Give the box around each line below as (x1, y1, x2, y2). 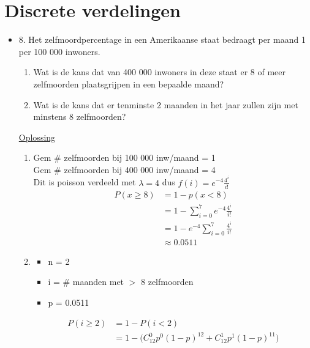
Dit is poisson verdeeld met (33, 176, 136, 188)
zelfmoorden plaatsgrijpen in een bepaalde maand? (33, 77, 224, 90)
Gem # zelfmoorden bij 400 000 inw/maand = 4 (33, 163, 216, 176)
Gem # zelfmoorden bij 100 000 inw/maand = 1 (33, 151, 216, 164)
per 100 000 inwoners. (18, 45, 100, 57)
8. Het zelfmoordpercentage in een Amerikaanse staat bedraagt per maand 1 (18, 33, 306, 46)
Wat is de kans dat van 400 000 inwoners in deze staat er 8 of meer (33, 65, 286, 78)
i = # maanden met (48, 275, 124, 288)
